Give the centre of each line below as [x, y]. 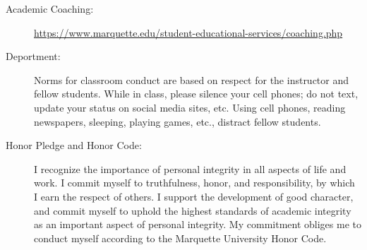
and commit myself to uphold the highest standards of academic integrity [193, 210]
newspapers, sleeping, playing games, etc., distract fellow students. [178, 121]
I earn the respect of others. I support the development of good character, [194, 196]
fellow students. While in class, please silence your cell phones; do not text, [196, 94]
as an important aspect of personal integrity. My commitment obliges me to [198, 224]
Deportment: [33, 56]
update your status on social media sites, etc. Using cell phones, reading [190, 107]
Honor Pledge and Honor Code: [74, 145]
